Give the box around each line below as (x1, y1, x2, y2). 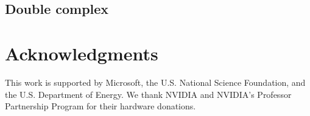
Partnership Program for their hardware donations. (5, 100, 196, 112)
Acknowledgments (5, 40, 158, 65)
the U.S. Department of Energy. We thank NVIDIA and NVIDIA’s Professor (5, 88, 292, 100)
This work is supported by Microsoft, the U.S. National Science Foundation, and (5, 76, 306, 88)
